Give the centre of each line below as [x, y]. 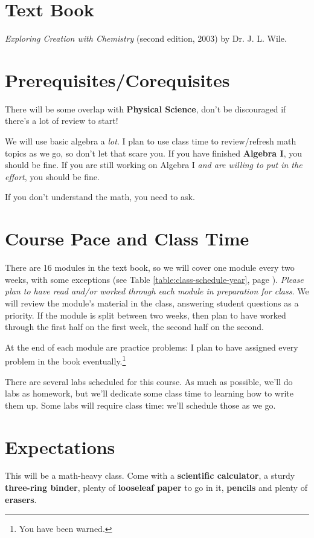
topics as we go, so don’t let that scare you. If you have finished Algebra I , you [153, 153]
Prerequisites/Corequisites [117, 79]
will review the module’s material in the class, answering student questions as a [152, 303]
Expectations [60, 446]
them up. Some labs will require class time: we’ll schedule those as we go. [140, 405]
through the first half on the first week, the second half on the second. [134, 327]
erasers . [21, 499]
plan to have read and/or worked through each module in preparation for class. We [157, 291]
